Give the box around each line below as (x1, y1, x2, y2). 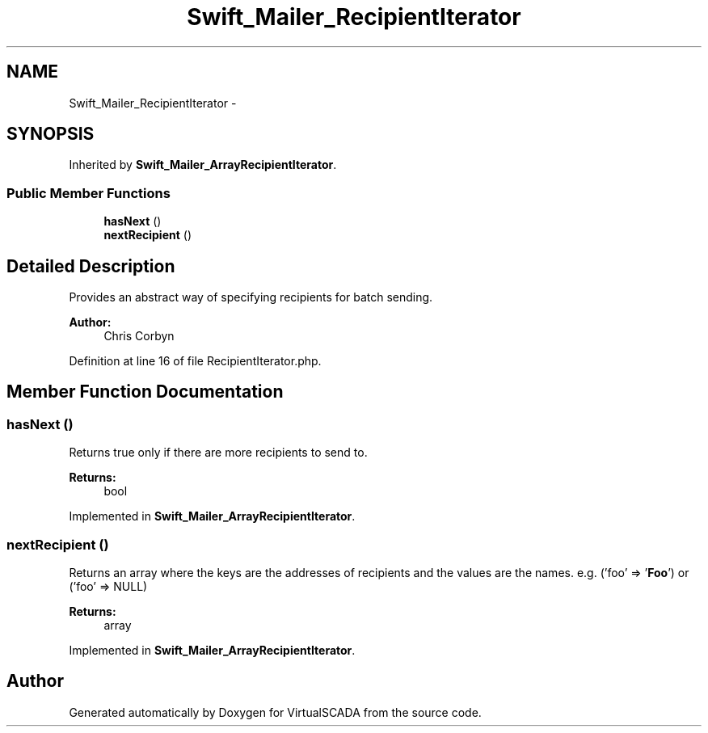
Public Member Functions (6, 184, 171, 201)
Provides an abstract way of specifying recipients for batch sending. (69, 290, 433, 305)
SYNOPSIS (6, 124, 95, 145)
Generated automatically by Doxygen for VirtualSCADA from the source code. (69, 705, 482, 719)
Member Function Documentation (6, 381, 284, 402)
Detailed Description (6, 255, 175, 276)
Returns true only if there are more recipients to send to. (69, 445, 368, 460)
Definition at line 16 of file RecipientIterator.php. (69, 354, 322, 369)
